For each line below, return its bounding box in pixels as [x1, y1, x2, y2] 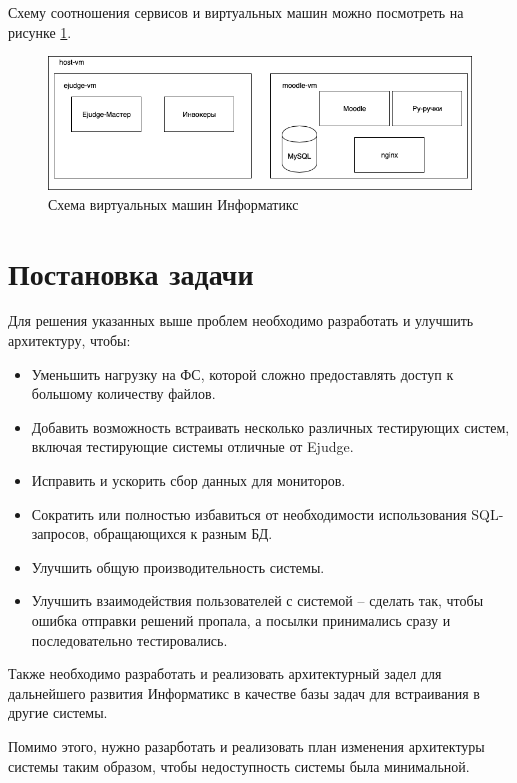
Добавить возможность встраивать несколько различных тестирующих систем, [31, 416, 510, 437]
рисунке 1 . [8, 21, 72, 42]
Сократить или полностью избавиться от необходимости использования [31, 503, 467, 524]
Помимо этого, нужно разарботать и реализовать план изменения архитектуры [8, 735, 485, 756]
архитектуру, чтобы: [8, 330, 131, 351]
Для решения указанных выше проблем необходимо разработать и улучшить [8, 310, 474, 331]
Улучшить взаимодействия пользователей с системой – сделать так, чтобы [31, 590, 484, 611]
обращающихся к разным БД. [93, 523, 273, 544]
